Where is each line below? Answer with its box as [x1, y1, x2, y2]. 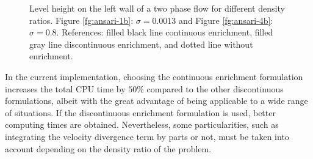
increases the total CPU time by [5, 82, 126, 95]
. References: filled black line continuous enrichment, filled [56, 26, 273, 39]
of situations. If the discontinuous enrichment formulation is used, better [5, 106, 276, 119]
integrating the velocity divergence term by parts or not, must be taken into [5, 130, 289, 142]
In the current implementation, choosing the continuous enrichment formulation [5, 70, 303, 83]
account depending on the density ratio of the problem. [5, 142, 212, 155]
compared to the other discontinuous [146, 82, 284, 95]
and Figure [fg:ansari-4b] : [178, 13, 273, 26]
